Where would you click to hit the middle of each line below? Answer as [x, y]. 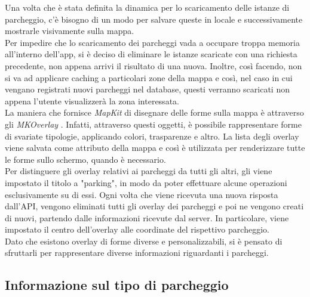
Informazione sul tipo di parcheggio [117, 285]
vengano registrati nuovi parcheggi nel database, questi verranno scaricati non [147, 89]
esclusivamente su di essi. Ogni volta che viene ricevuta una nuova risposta [142, 194]
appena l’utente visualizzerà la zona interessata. [92, 100]
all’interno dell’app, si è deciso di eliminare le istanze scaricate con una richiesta [151, 54]
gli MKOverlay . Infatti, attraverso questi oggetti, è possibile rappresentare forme [153, 124]
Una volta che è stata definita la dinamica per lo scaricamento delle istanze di [147, 7]
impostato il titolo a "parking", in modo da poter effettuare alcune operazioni [146, 182]
